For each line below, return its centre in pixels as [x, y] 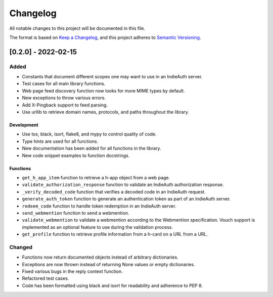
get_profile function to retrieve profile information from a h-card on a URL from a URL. [115, 234]
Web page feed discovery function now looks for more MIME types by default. [103, 90]
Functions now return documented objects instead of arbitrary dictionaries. [100, 257]
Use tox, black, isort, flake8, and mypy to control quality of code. [89, 134]
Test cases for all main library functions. [64, 84]
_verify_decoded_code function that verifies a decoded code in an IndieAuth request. [114, 191]
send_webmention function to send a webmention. [76, 213]
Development [24, 125]
